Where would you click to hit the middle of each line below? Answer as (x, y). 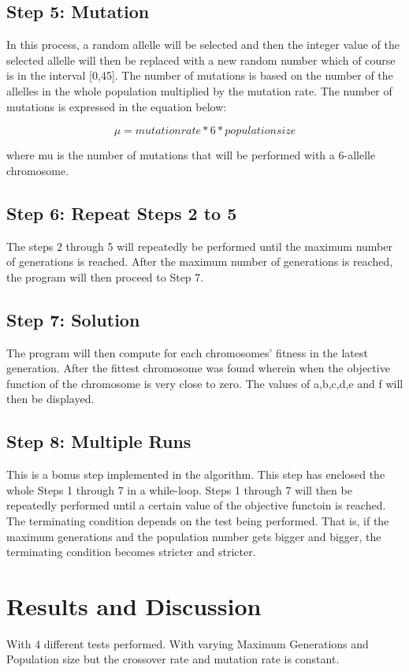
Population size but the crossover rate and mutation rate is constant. (173, 659)
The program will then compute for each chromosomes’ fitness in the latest (187, 352)
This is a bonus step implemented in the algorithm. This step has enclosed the (196, 474)
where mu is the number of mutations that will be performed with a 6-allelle (191, 155)
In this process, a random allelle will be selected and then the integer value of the (203, 45)
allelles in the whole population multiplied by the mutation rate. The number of (199, 90)
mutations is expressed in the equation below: (117, 106)
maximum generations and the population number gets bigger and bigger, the (194, 536)
